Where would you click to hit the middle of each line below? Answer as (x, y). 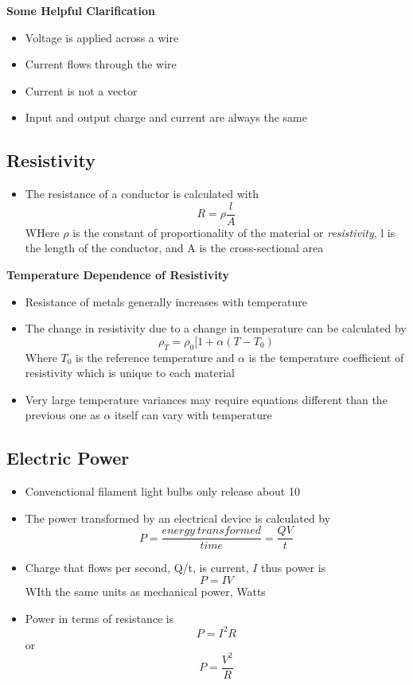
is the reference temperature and (155, 357)
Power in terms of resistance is (99, 618)
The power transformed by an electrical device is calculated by (178, 518)
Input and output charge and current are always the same (166, 117)
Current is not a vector (81, 90)
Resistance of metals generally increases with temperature (166, 301)
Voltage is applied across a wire (102, 37)
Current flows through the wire (101, 64)
